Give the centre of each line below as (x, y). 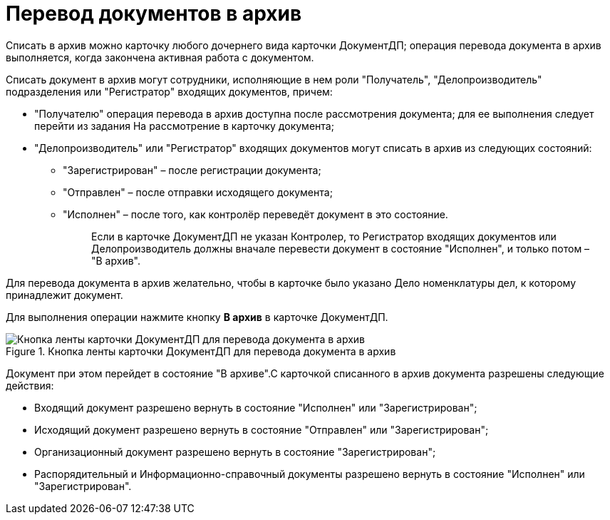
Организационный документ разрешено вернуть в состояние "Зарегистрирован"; (235, 452)
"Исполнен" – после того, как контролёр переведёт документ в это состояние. (255, 214)
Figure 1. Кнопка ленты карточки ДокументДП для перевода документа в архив (201, 351)
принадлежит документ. (64, 295)
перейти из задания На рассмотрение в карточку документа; (184, 126)
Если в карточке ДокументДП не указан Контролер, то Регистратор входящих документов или (324, 236)
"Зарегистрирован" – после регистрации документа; (192, 170)
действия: (30, 385)
